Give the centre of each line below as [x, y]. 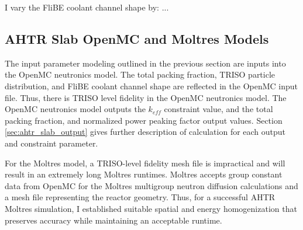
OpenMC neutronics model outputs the [75, 109]
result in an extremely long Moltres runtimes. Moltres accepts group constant [144, 174]
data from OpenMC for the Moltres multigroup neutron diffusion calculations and [151, 185]
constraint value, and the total [218, 109]
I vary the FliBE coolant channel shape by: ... [87, 7]
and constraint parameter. [51, 143]
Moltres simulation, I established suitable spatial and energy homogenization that [151, 208]
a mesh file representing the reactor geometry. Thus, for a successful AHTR [140, 197]
